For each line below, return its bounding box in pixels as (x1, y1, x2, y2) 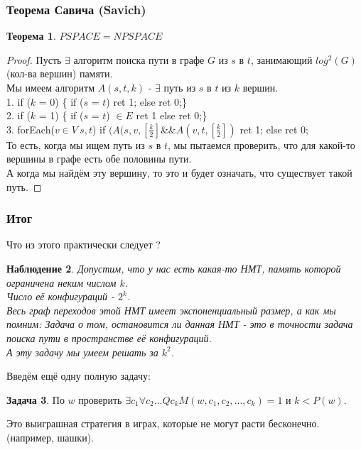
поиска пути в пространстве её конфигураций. (6, 330, 212, 345)
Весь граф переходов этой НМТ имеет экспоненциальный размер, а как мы (6, 302, 336, 317)
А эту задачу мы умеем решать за (6, 344, 158, 359)
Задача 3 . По (6, 392, 65, 407)
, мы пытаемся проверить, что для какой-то (167, 137, 355, 152)
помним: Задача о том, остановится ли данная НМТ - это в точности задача (6, 317, 353, 331)
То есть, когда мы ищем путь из (6, 137, 145, 152)
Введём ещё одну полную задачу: (6, 368, 151, 383)
